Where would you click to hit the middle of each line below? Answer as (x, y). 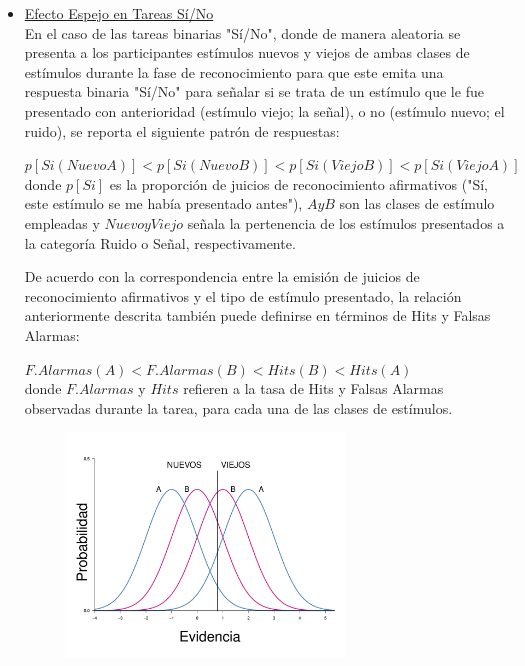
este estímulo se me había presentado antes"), (163, 203)
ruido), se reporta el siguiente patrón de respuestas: (182, 130)
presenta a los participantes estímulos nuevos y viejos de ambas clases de (247, 52)
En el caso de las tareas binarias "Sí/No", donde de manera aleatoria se (242, 32)
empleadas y (62, 222)
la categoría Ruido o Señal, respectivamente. (160, 242)
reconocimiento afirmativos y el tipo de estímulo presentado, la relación (243, 295)
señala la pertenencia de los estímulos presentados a (346, 222)
